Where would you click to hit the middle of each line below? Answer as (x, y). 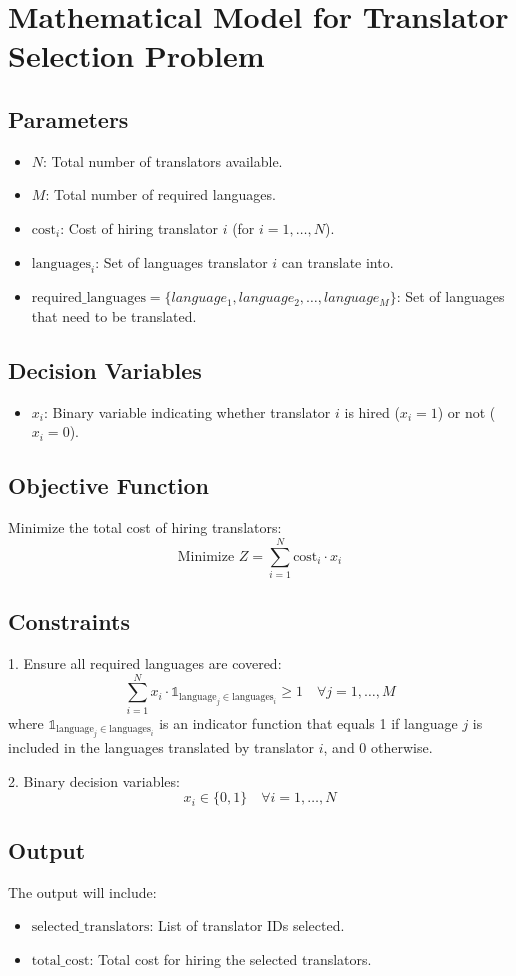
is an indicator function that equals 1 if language (308, 722)
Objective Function (109, 485)
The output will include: (82, 891)
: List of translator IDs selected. (247, 925)
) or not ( (466, 411)
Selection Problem (136, 55)
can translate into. (337, 261)
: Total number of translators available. (163, 160)
